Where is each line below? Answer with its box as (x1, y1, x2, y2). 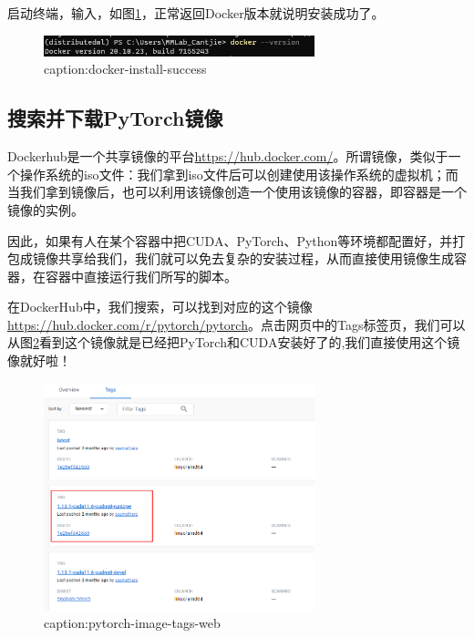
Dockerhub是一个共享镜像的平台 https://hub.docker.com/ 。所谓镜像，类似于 (7, 147, 448, 166)
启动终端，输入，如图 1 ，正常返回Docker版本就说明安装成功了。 (7, 4, 385, 22)
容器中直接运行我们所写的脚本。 (45, 266, 237, 285)
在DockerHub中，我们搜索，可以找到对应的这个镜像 (7, 297, 313, 316)
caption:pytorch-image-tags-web (44, 613, 221, 633)
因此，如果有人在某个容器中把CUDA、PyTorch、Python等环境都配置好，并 (7, 231, 453, 250)
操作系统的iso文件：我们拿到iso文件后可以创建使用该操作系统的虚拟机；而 (19, 164, 459, 183)
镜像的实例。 (7, 200, 84, 219)
